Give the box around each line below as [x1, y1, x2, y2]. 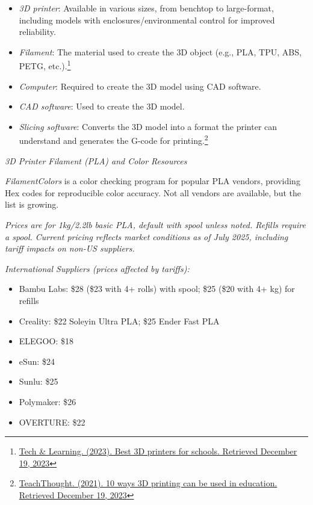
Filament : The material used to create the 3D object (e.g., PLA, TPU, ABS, [19, 45, 302, 58]
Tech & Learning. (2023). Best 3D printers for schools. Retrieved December [19, 445, 297, 457]
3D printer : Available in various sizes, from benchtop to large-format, [19, 2, 274, 14]
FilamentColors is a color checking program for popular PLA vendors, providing [5, 175, 300, 187]
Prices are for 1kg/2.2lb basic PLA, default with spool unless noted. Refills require [5, 218, 306, 231]
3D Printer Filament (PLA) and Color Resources [5, 154, 187, 167]
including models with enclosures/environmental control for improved [19, 13, 275, 26]
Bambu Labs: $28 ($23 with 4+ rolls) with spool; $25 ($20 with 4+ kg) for [19, 282, 295, 295]
